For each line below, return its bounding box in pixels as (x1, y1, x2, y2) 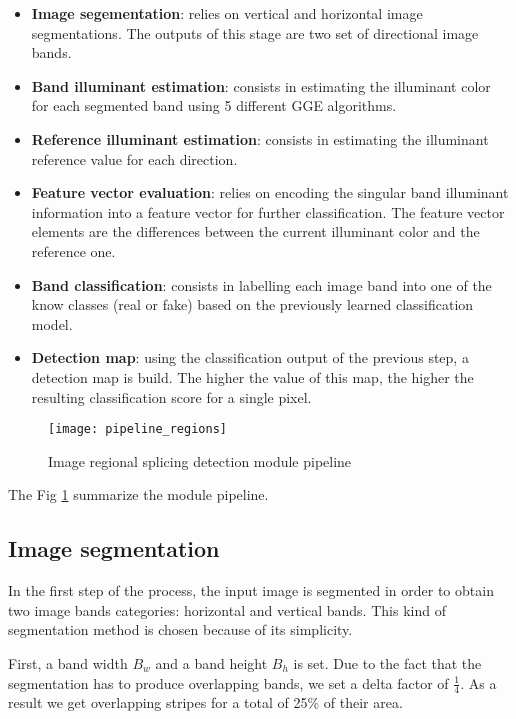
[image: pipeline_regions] (48, 422, 227, 437)
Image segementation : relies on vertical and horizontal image (31, 3, 423, 23)
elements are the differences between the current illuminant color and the (31, 221, 480, 242)
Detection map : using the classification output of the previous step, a (31, 347, 469, 368)
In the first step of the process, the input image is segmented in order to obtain (8, 580, 494, 601)
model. (31, 313, 73, 334)
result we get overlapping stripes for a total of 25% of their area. (8, 692, 403, 713)
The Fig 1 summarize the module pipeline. (8, 484, 269, 505)
